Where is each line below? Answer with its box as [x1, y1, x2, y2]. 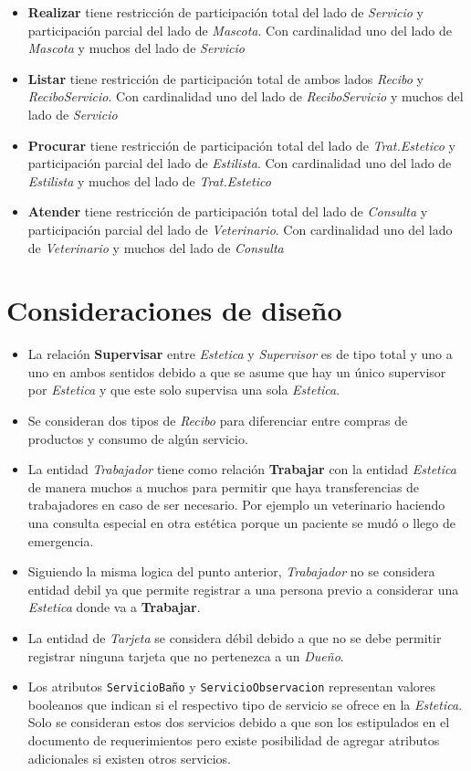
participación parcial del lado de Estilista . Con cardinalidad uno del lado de [27, 153, 452, 173]
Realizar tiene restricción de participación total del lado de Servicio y [27, 3, 424, 21]
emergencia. [27, 531, 94, 550]
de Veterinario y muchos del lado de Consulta [27, 238, 284, 257]
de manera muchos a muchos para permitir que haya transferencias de [27, 477, 420, 496]
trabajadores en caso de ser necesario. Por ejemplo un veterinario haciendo [27, 495, 445, 514]
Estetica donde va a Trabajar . [27, 597, 201, 617]
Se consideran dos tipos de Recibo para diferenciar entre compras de [27, 411, 408, 430]
